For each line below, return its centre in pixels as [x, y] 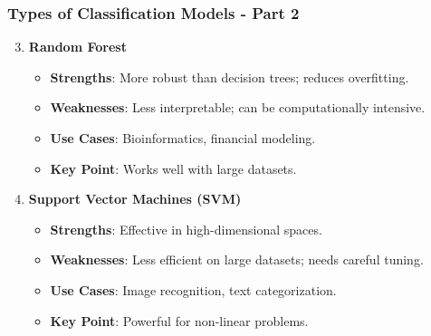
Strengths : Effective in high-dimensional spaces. [186, 229]
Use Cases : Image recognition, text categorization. [193, 289]
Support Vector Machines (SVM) [135, 199]
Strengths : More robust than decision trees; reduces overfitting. [230, 77]
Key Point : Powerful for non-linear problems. [179, 320]
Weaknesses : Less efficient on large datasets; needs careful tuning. [237, 259]
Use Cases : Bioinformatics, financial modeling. [183, 138]
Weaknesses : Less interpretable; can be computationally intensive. [238, 107]
